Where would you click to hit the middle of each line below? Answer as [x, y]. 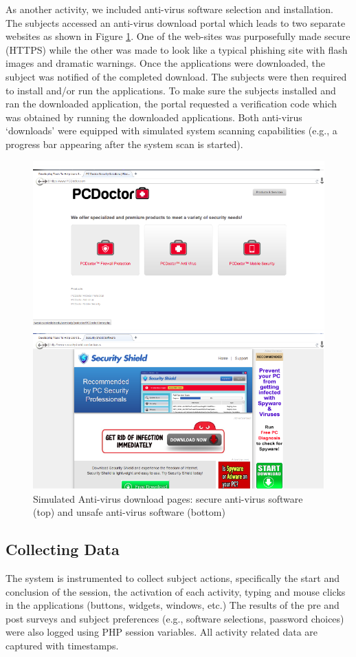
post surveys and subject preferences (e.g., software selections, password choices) [175, 618]
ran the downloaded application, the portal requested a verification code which [171, 104]
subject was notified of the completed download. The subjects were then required [176, 76]
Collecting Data [63, 549]
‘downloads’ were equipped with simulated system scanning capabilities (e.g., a [171, 131]
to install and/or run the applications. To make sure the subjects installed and [171, 90]
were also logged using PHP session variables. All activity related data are [162, 632]
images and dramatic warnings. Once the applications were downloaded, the [166, 63]
